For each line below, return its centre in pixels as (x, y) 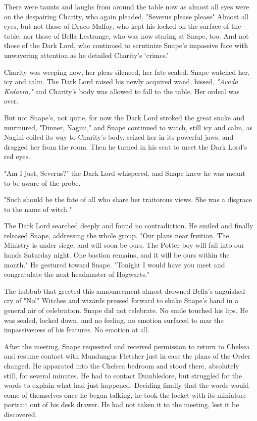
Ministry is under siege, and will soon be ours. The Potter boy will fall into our (124, 245)
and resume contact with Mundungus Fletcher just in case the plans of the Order (127, 356)
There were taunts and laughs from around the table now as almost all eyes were (127, 6)
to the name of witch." (38, 209)
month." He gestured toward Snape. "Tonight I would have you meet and (115, 264)
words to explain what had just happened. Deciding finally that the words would (127, 385)
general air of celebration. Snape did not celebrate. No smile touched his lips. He (126, 310)
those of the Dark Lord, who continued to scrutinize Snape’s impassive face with (126, 45)
